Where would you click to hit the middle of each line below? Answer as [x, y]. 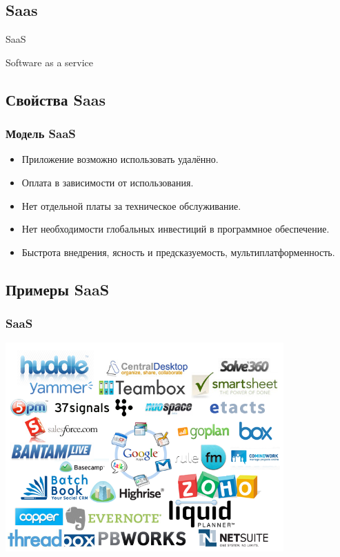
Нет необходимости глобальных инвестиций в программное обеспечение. [176, 229]
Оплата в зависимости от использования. [108, 182]
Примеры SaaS [58, 289]
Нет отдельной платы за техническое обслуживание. [131, 205]
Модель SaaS [41, 134]
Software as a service [49, 62]
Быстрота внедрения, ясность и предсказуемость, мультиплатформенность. [178, 252]
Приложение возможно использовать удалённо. [120, 159]
